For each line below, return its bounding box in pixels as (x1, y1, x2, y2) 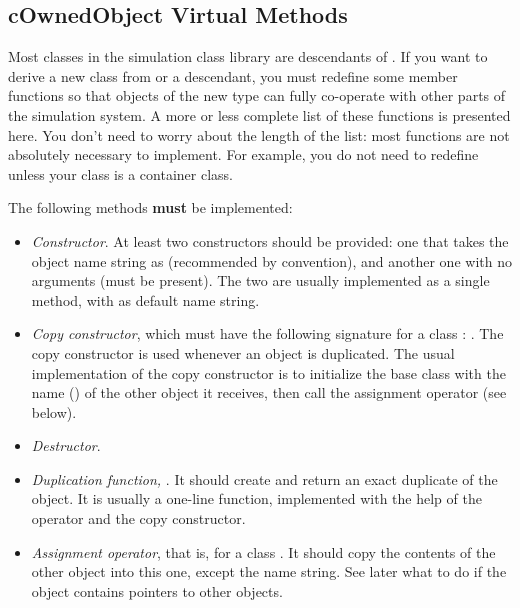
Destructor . (31, 435, 101, 456)
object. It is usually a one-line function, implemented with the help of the (31, 488, 482, 509)
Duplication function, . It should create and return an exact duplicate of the (31, 468, 498, 489)
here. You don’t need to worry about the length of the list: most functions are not (8, 124, 510, 145)
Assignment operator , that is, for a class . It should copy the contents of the (31, 541, 496, 562)
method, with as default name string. (31, 289, 260, 310)
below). (31, 401, 77, 422)
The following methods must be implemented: (8, 197, 293, 218)
